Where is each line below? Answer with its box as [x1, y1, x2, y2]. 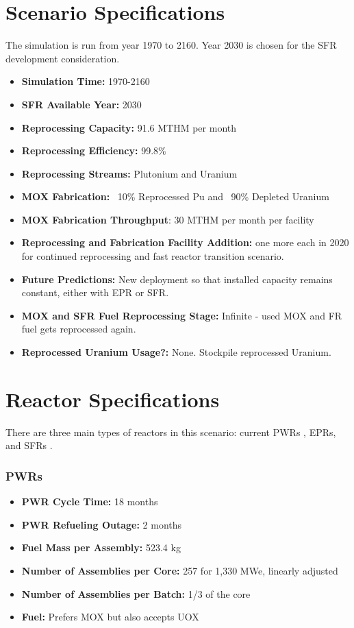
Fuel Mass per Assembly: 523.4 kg [21, 540, 181, 555]
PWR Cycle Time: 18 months [21, 494, 158, 509]
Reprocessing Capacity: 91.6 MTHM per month [21, 120, 237, 134]
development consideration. [5, 51, 120, 65]
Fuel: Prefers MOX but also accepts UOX [21, 609, 199, 624]
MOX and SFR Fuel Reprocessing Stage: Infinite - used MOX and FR [21, 308, 342, 322]
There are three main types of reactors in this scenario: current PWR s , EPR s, [5, 424, 336, 439]
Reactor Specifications [5, 385, 220, 413]
